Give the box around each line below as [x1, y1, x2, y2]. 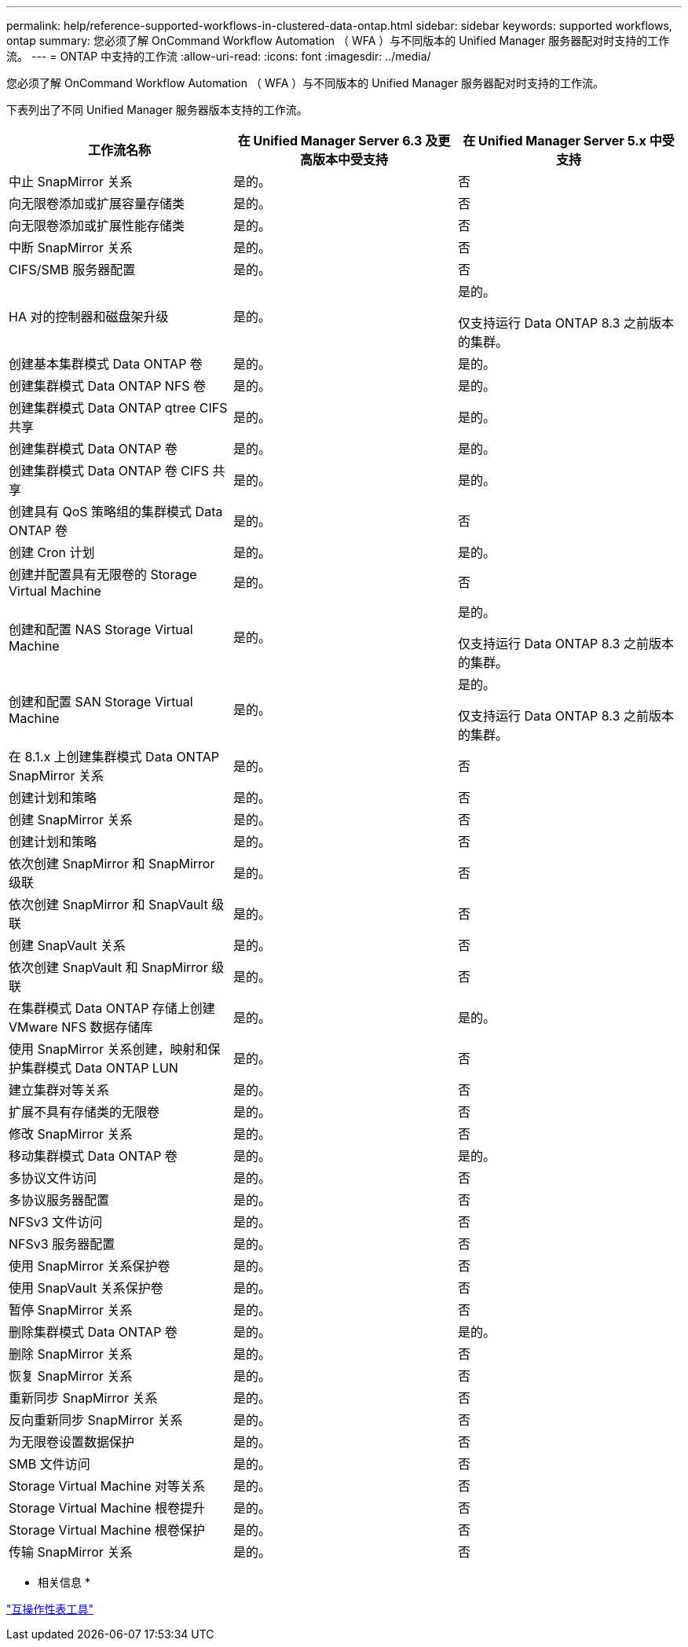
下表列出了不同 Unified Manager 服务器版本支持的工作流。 [6, 103, 308, 116]
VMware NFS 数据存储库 [9, 1019, 153, 1035]
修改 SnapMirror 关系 [9, 1126, 133, 1142]
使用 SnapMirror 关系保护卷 [9, 1258, 170, 1274]
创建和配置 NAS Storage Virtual [9, 622, 193, 637]
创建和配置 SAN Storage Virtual [9, 694, 193, 710]
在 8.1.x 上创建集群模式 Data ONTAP [9, 749, 219, 765]
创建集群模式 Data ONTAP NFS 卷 [9, 378, 207, 394]
